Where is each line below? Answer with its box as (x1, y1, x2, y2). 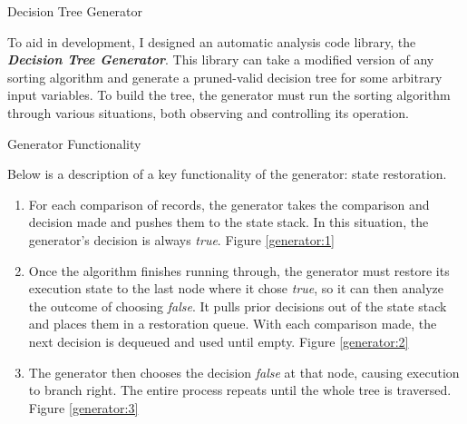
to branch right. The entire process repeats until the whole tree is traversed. (28, 380, 452, 399)
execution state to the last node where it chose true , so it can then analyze (28, 279, 444, 298)
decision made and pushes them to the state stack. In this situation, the (28, 212, 429, 232)
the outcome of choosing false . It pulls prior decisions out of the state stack (28, 296, 447, 315)
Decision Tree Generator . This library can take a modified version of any (7, 50, 434, 69)
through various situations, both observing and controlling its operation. (7, 103, 409, 122)
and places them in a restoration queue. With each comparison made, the (28, 314, 437, 333)
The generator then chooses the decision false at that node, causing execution (28, 362, 460, 381)
